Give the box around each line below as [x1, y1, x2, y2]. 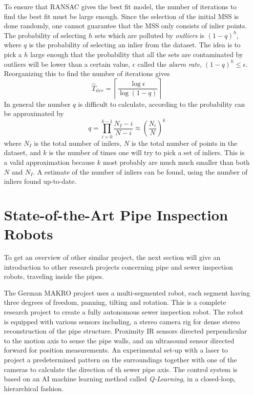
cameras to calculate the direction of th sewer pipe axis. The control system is [4, 364, 238, 374]
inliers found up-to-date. [4, 176, 77, 186]
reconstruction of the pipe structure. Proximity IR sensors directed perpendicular [4, 326, 247, 336]
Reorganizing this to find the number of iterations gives [4, 68, 170, 79]
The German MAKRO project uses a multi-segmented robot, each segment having [4, 287, 250, 297]
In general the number [4, 99, 71, 109]
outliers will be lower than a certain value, [4, 59, 130, 69]
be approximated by [4, 108, 64, 118]
